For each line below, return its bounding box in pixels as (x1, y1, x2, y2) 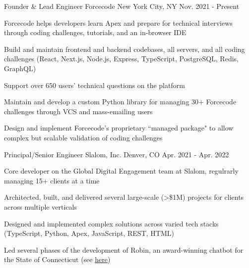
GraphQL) (4, 63, 36, 73)
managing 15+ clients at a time (4, 175, 100, 185)
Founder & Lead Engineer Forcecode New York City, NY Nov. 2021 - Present (4, 1, 240, 11)
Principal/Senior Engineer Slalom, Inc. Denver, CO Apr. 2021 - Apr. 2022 (4, 149, 229, 159)
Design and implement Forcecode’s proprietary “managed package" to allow (4, 123, 234, 133)
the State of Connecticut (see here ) (4, 254, 111, 265)
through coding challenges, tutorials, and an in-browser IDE (4, 27, 187, 38)
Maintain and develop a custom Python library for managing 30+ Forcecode (4, 96, 237, 107)
